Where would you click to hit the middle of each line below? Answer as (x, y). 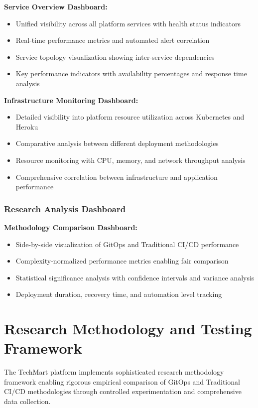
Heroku (27, 126)
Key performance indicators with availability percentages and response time (131, 73)
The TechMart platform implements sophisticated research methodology (114, 372)
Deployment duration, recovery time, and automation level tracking (119, 294)
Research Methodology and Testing (128, 329)
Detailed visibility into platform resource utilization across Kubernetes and (130, 117)
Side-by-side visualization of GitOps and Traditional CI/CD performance (127, 244)
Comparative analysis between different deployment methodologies (117, 143)
